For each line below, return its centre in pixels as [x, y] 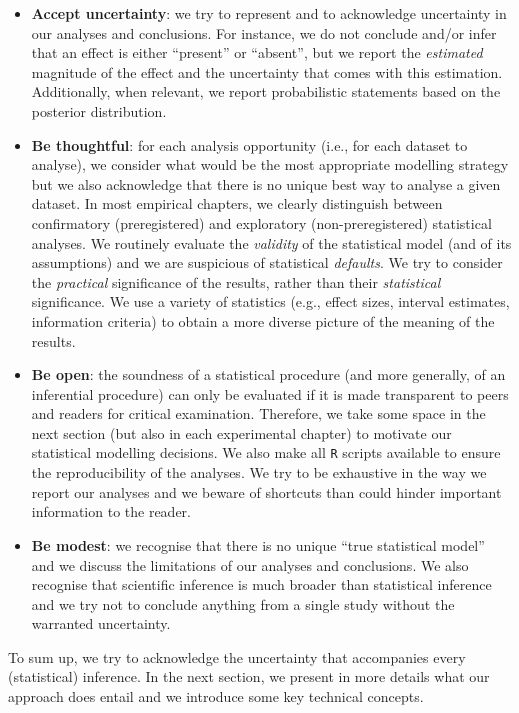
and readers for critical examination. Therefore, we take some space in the [258, 413]
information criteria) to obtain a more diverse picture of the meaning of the [263, 320]
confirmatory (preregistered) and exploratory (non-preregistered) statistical [261, 222]
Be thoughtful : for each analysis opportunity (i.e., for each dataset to [249, 144]
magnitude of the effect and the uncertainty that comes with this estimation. [267, 71]
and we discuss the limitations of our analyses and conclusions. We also [250, 564]
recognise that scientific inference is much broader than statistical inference [261, 584]
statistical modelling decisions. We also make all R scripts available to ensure [266, 452]
